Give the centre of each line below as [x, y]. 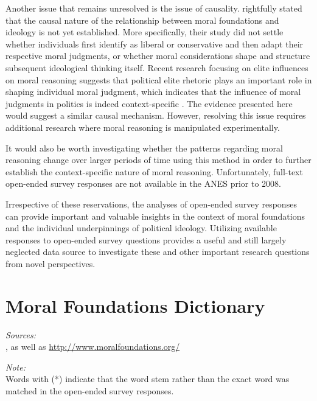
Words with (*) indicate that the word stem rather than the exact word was [148, 379]
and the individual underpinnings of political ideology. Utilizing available [141, 228]
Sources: [21, 334]
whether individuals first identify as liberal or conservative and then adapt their [155, 44]
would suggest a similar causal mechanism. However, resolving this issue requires [156, 115]
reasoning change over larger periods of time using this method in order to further [158, 160]
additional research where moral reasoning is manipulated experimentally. [143, 127]
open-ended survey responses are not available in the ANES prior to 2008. [143, 183]
